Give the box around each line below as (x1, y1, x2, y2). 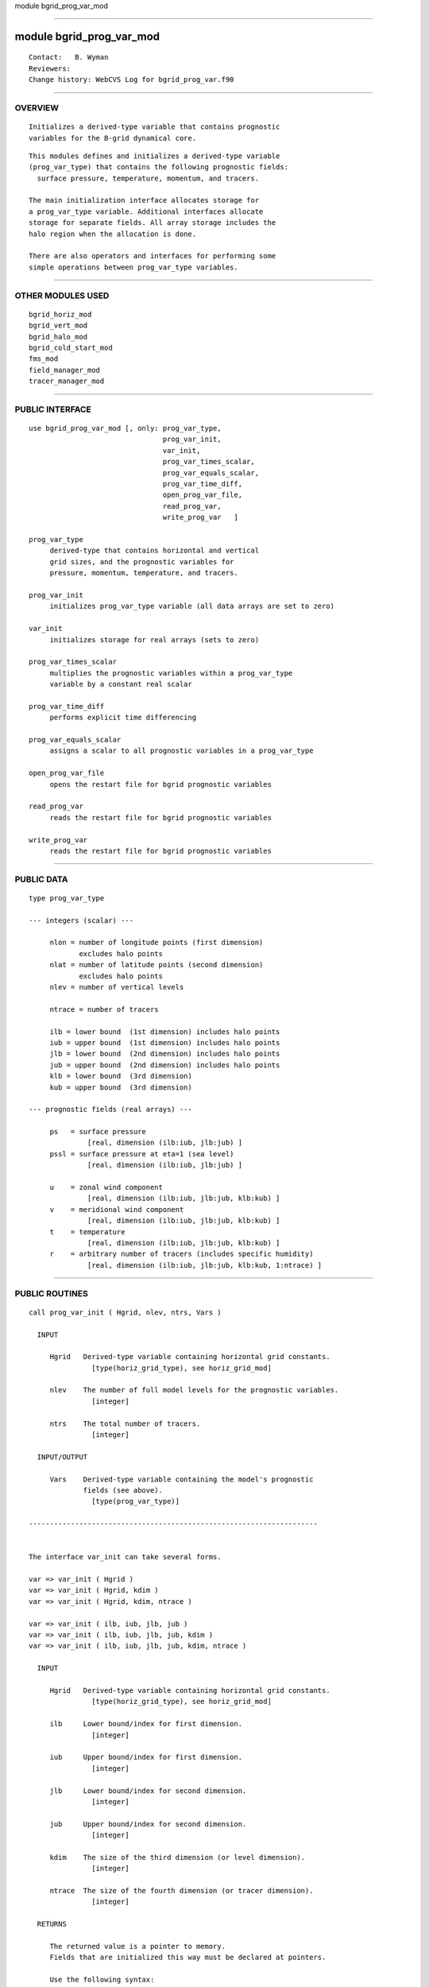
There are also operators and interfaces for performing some (29, 251, 276, 261)
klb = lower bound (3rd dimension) (49, 1071, 192, 1081)
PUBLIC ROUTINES (14, 1288, 89, 1299)
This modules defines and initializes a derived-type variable (29, 151, 280, 161)
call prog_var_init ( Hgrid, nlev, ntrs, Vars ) (29, 1307, 222, 1317)
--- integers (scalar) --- (29, 916, 134, 925)
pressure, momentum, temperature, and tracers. (49, 568, 238, 578)
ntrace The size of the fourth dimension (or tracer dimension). (49, 1886, 314, 1896)
